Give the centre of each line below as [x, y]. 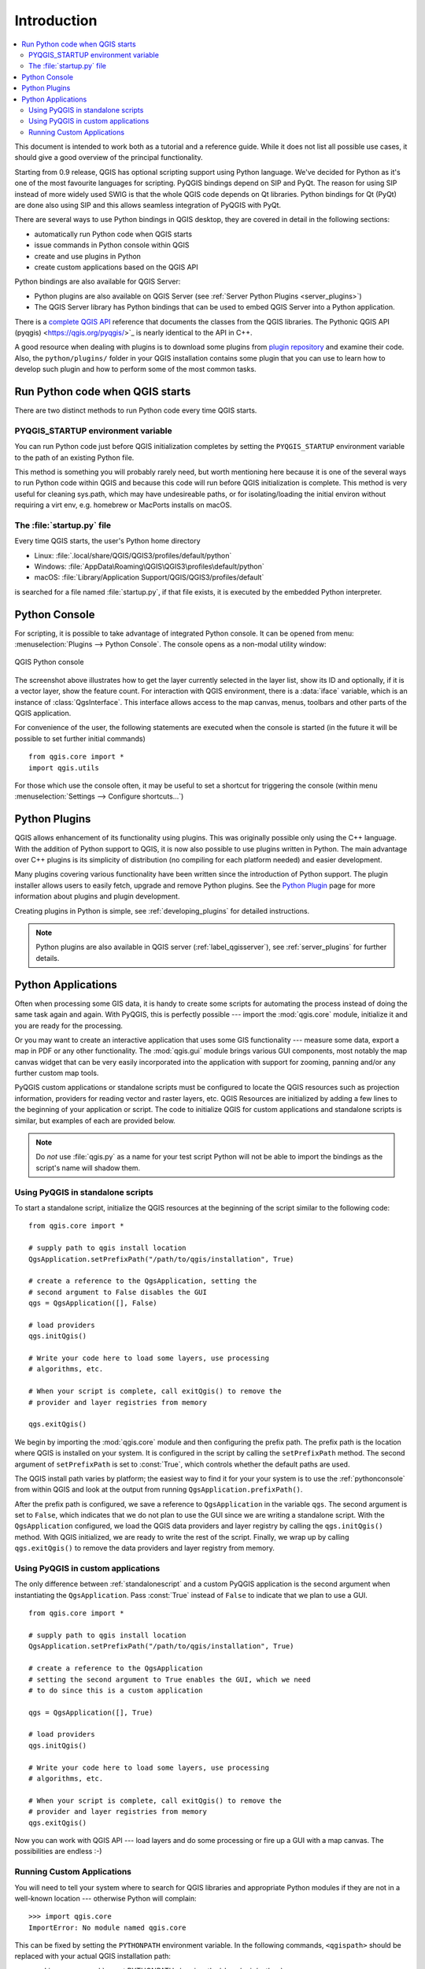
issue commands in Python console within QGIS [112, 245]
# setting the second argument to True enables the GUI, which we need [170, 1679]
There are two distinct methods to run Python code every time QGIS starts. [136, 410]
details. [48, 958]
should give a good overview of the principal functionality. [109, 158]
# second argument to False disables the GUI [118, 1292]
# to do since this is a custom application [116, 1690]
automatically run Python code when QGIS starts [113, 234]
